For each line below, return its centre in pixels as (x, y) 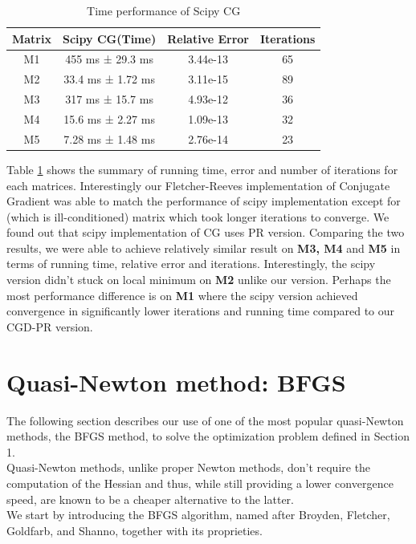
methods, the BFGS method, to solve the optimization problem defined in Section (208, 436)
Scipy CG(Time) (109, 38)
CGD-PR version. (50, 326)
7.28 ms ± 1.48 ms (109, 138)
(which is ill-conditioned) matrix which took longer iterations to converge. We (198, 216)
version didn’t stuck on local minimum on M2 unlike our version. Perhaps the (199, 280)
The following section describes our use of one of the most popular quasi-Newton (205, 420)
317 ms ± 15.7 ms (109, 99)
